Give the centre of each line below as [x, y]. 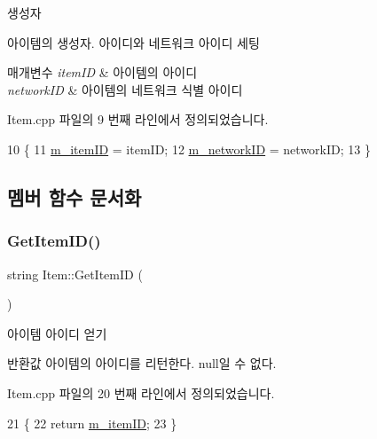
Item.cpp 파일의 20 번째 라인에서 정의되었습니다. [141, 392]
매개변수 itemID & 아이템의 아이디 [102, 72]
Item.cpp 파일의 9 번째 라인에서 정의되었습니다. [138, 119]
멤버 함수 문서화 [75, 196]
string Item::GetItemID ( [75, 274]
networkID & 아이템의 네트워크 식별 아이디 [125, 89]
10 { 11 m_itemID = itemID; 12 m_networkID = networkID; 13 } [189, 149]
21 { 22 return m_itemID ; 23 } [92, 423]
